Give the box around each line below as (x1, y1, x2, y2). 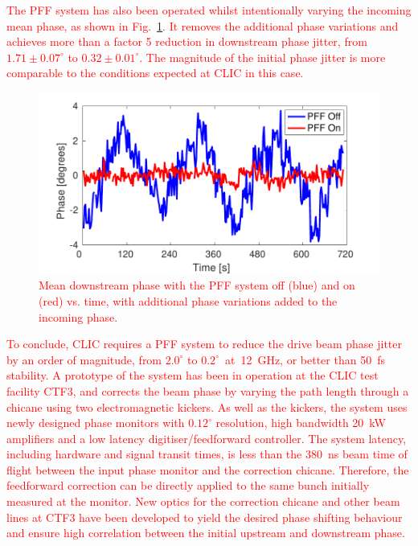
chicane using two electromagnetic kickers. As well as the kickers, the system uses (6, 398, 408, 415)
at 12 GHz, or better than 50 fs (224, 351, 385, 367)
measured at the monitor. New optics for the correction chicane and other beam (6, 493, 400, 510)
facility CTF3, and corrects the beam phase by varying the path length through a (6, 382, 409, 399)
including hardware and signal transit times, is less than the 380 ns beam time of (6, 445, 408, 462)
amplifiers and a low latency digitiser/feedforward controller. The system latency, (6, 429, 407, 446)
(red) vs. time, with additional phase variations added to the (39, 292, 338, 309)
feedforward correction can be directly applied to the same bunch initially (6, 477, 370, 494)
